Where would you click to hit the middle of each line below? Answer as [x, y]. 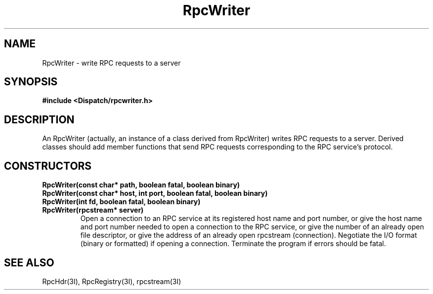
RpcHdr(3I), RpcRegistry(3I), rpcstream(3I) [112, 281]
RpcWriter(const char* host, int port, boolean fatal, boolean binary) [155, 193]
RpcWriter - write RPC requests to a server [111, 63]
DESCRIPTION [39, 119]
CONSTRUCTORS [48, 166]
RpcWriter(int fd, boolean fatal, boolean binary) [121, 202]
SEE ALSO [29, 262]
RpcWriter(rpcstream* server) [93, 210]
